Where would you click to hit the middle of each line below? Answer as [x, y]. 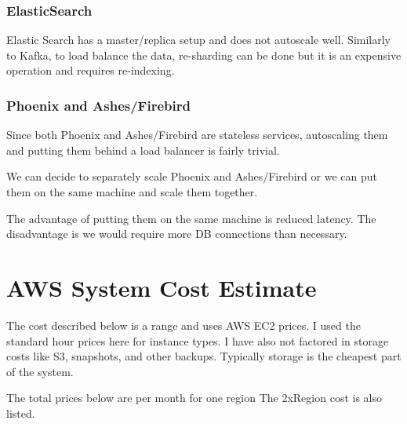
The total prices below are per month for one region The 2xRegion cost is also [194, 398]
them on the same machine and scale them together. [132, 192]
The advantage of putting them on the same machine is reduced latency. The [191, 218]
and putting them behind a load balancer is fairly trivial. [143, 150]
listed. [21, 413]
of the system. [40, 371]
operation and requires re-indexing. [91, 70]
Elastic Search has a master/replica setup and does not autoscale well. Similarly [199, 40]
